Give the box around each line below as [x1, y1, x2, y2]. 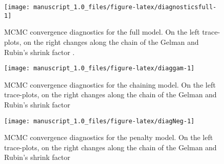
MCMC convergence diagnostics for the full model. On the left [4, 26, 200, 37]
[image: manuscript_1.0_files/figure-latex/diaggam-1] [4, 65, 195, 72]
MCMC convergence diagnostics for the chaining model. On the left [4, 79, 216, 90]
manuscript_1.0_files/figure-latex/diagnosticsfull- [33, 4, 217, 11]
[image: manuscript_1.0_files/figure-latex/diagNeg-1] [4, 117, 195, 125]
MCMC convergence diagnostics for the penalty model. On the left [4, 132, 213, 143]
